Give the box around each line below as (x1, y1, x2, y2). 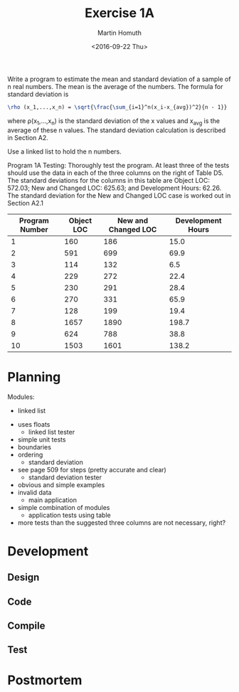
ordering (17, 450, 43, 459)
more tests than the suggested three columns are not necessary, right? (17, 518, 226, 527)
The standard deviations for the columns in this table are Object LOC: (7, 176, 210, 184)
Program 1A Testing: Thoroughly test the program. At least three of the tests (7, 161, 230, 169)
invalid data (17, 488, 52, 496)
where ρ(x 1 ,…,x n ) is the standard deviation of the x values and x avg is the (7, 116, 221, 127)
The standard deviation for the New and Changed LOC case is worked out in (7, 191, 231, 200)
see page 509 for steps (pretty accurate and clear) (17, 465, 167, 474)
